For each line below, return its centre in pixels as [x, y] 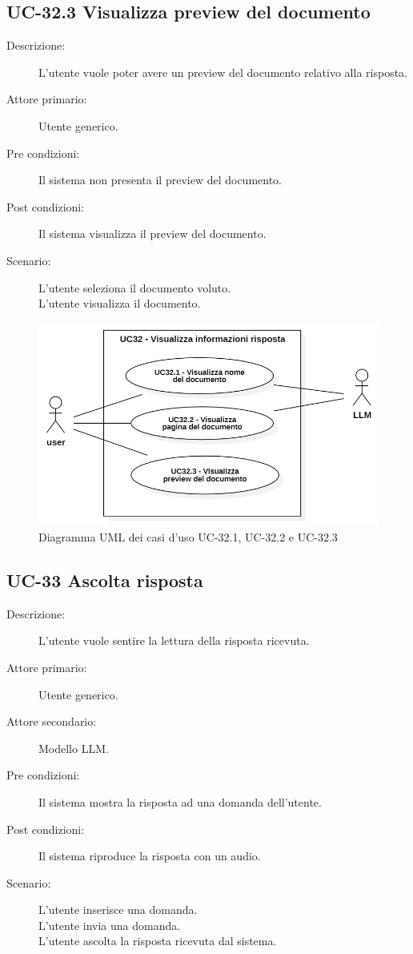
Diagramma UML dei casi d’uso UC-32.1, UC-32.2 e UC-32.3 [188, 536]
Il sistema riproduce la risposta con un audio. [150, 856]
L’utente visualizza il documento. [120, 303]
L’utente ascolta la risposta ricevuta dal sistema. [158, 941]
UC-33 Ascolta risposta [105, 580]
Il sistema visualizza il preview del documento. [152, 233]
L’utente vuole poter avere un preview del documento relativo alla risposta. [223, 72]
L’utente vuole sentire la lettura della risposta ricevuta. [174, 640]
